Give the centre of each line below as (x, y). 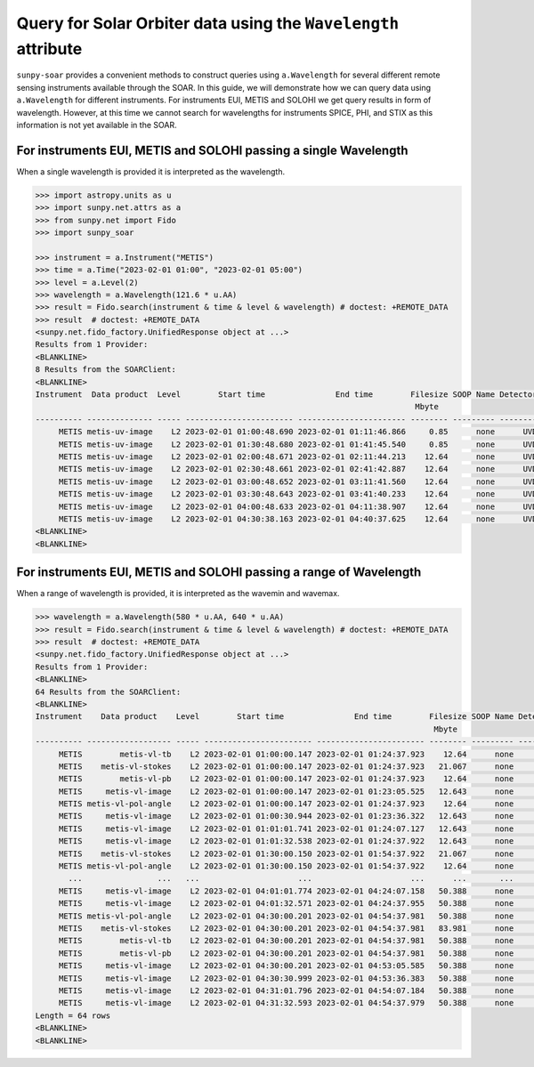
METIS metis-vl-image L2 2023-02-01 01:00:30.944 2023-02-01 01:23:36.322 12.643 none (286, 816)
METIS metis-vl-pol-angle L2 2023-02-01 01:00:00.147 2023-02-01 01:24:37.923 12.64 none (286, 804)
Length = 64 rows (73, 1015)
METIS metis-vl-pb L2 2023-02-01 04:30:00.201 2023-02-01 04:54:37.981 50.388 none (286, 953)
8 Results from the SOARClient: (106, 370)
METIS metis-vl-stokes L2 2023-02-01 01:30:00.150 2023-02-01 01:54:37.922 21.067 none (286, 853)
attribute (49, 48)
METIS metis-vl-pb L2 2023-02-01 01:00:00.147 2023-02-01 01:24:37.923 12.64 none (286, 779)
